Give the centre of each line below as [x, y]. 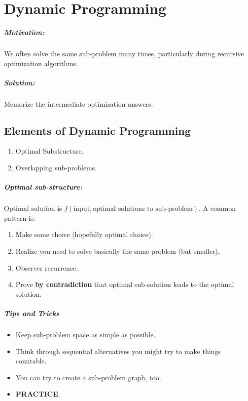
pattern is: [20, 218]
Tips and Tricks [32, 313]
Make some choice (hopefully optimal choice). [84, 234]
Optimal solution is [33, 208]
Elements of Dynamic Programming [97, 130]
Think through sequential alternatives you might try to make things [118, 351]
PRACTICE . [38, 394]
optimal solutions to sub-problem [143, 209]
